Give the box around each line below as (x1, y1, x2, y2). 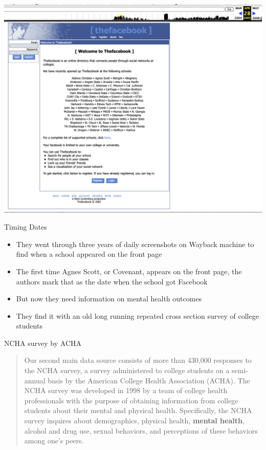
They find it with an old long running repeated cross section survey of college (16, 310, 259, 321)
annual (24, 375, 46, 385)
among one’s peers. (24, 435, 84, 446)
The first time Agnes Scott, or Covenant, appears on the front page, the (16, 265, 242, 276)
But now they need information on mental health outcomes (16, 293, 202, 304)
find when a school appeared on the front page (16, 249, 162, 259)
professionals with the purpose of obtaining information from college (24, 395, 238, 405)
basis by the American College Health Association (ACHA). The (48, 375, 250, 385)
